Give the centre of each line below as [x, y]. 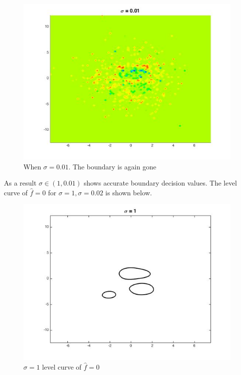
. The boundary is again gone [112, 166]
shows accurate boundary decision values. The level [160, 183]
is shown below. [129, 192]
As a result [20, 183]
